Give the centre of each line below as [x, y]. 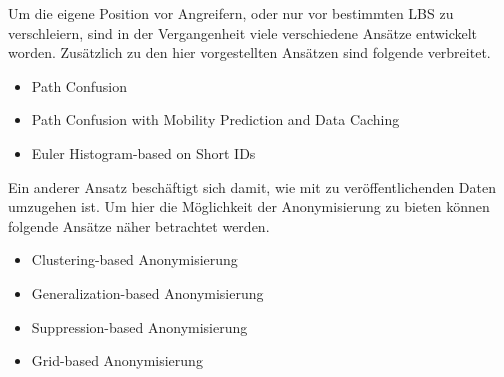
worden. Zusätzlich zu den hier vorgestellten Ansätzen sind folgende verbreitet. [249, 52]
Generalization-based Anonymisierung [147, 292]
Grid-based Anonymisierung [117, 360]
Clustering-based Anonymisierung [134, 259]
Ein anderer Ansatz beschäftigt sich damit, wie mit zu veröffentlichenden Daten [252, 186]
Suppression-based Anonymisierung [139, 326]
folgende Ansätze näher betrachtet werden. [139, 225]
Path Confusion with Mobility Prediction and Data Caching [215, 119]
